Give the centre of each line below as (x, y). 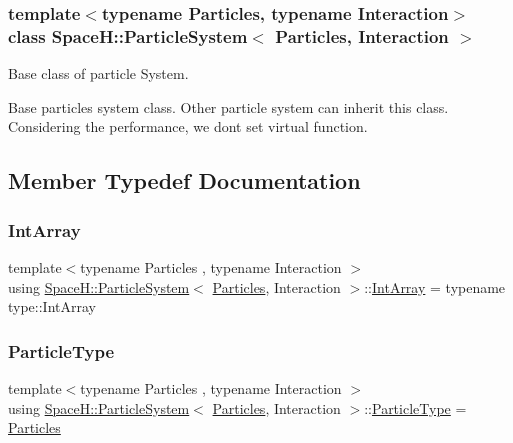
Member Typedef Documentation (184, 180)
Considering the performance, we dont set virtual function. (188, 126)
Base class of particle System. (98, 73)
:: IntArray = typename (435, 286)
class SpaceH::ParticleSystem (128, 35)
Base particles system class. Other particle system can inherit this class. (228, 106)
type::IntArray (52, 306)
